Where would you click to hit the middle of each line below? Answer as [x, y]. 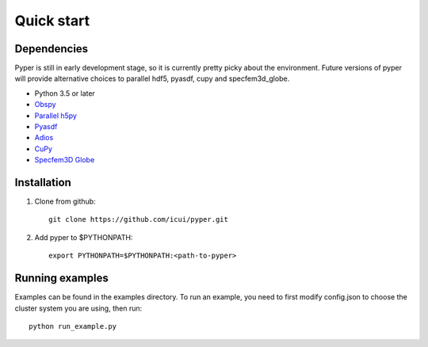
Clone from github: [65, 201]
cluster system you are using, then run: [78, 308]
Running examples [61, 278]
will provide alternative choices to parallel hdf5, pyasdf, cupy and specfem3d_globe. [152, 78]
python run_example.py [73, 326]
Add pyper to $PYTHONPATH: [84, 237]
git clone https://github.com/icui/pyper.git [139, 219]
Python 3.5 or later [65, 93]
